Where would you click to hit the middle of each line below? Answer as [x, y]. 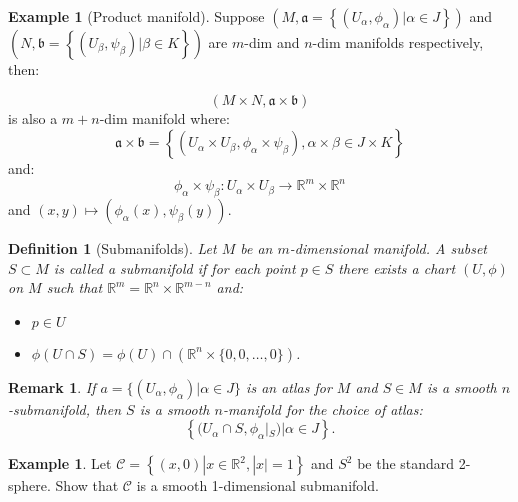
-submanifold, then [65, 408]
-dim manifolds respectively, [398, 42]
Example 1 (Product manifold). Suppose [136, 16]
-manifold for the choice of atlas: [322, 408]
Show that [87, 485]
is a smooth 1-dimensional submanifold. [257, 485]
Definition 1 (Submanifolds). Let [112, 248]
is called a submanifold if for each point [174, 267]
